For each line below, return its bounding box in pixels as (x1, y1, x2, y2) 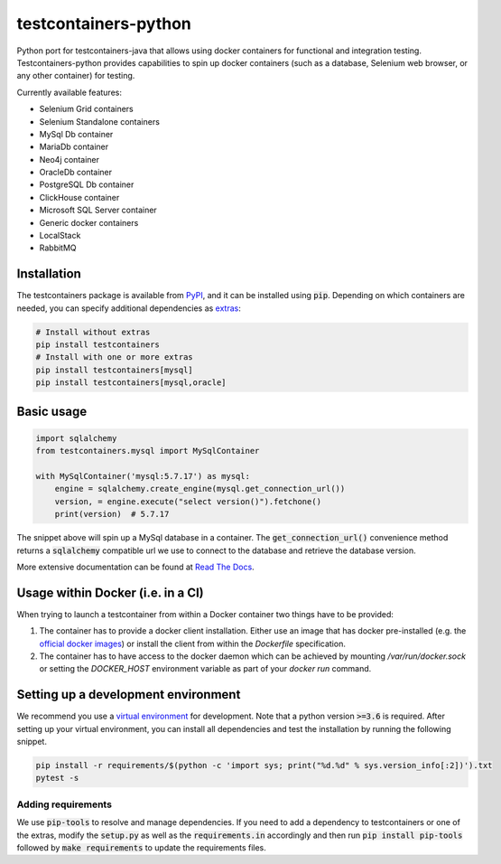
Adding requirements (16, 798, 113, 811)
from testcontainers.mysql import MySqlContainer (35, 446, 260, 456)
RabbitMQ (39, 242, 77, 253)
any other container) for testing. (16, 70, 135, 81)
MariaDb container (39, 141, 109, 153)
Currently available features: (16, 87, 122, 98)
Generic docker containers (39, 217, 139, 228)
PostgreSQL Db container (39, 179, 135, 190)
